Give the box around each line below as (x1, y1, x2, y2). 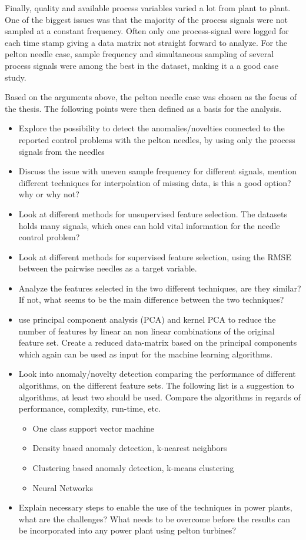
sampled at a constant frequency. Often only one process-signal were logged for (5, 25, 289, 37)
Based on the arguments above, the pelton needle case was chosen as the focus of (5, 91, 297, 103)
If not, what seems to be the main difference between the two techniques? (18, 293, 284, 306)
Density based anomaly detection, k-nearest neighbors (32, 442, 227, 454)
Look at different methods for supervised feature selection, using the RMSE (18, 250, 291, 263)
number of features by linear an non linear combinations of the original (18, 324, 275, 337)
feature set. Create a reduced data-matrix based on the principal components (18, 336, 297, 349)
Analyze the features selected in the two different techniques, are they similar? (18, 281, 301, 294)
